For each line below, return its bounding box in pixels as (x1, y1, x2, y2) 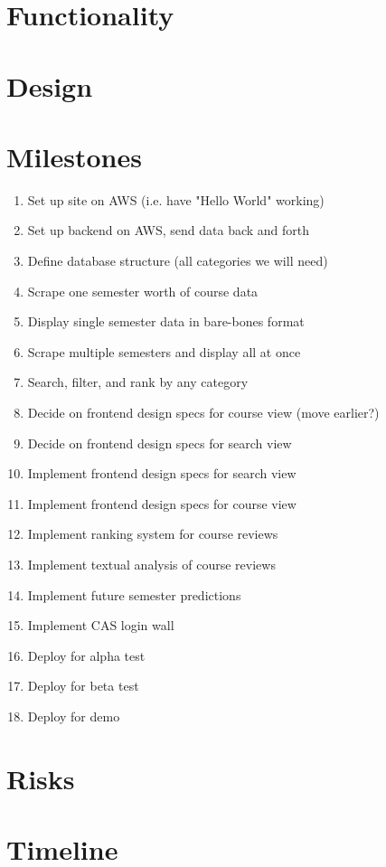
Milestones (6, 137, 142, 174)
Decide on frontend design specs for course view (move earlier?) (27, 403, 380, 422)
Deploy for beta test (27, 676, 139, 695)
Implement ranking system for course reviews (27, 524, 278, 543)
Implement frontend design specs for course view (27, 494, 297, 513)
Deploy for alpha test (27, 646, 146, 664)
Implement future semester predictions (27, 585, 241, 604)
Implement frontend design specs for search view (27, 464, 297, 483)
